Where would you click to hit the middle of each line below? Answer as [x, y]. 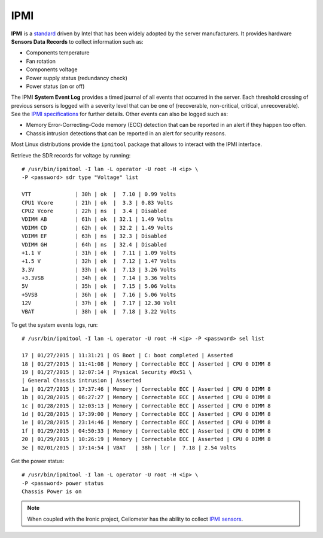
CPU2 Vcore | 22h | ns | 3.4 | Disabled [94, 211]
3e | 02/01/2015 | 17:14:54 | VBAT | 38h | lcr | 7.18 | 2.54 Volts [129, 448]
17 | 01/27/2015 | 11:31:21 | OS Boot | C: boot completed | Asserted [127, 355]
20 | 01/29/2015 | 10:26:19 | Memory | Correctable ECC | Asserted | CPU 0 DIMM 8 [146, 439]
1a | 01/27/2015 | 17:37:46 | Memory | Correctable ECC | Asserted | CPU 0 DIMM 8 [146, 389]
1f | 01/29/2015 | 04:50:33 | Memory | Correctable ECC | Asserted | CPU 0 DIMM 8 [146, 431]
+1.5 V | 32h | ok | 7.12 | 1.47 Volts [99, 261]
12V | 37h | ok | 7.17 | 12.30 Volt [99, 303]
